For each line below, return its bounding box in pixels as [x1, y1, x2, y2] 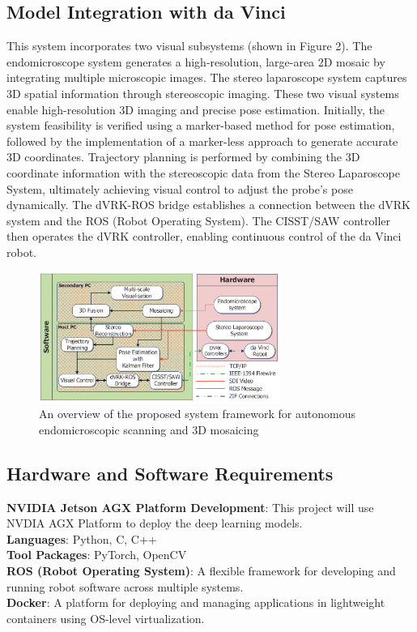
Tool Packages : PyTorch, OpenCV [6, 546, 187, 563]
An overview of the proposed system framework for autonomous [39, 405, 355, 422]
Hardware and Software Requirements [6, 460, 334, 485]
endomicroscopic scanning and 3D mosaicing [39, 421, 259, 438]
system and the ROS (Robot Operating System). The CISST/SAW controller [6, 211, 391, 228]
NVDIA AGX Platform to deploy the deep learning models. [6, 515, 303, 532]
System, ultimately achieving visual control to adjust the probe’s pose [6, 180, 353, 197]
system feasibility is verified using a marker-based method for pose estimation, [6, 117, 395, 134]
